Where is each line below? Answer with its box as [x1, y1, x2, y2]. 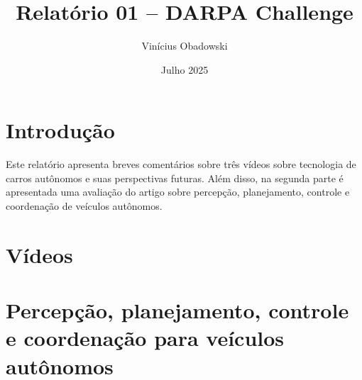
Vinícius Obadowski [141, 38, 228, 53]
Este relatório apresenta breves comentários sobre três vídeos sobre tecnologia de [6, 157, 356, 172]
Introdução [6, 116, 115, 145]
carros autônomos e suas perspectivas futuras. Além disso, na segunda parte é [6, 170, 344, 185]
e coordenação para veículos [6, 323, 285, 352]
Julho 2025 [160, 62, 209, 77]
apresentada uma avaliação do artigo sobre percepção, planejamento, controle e [6, 184, 350, 199]
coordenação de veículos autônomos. [6, 199, 163, 213]
